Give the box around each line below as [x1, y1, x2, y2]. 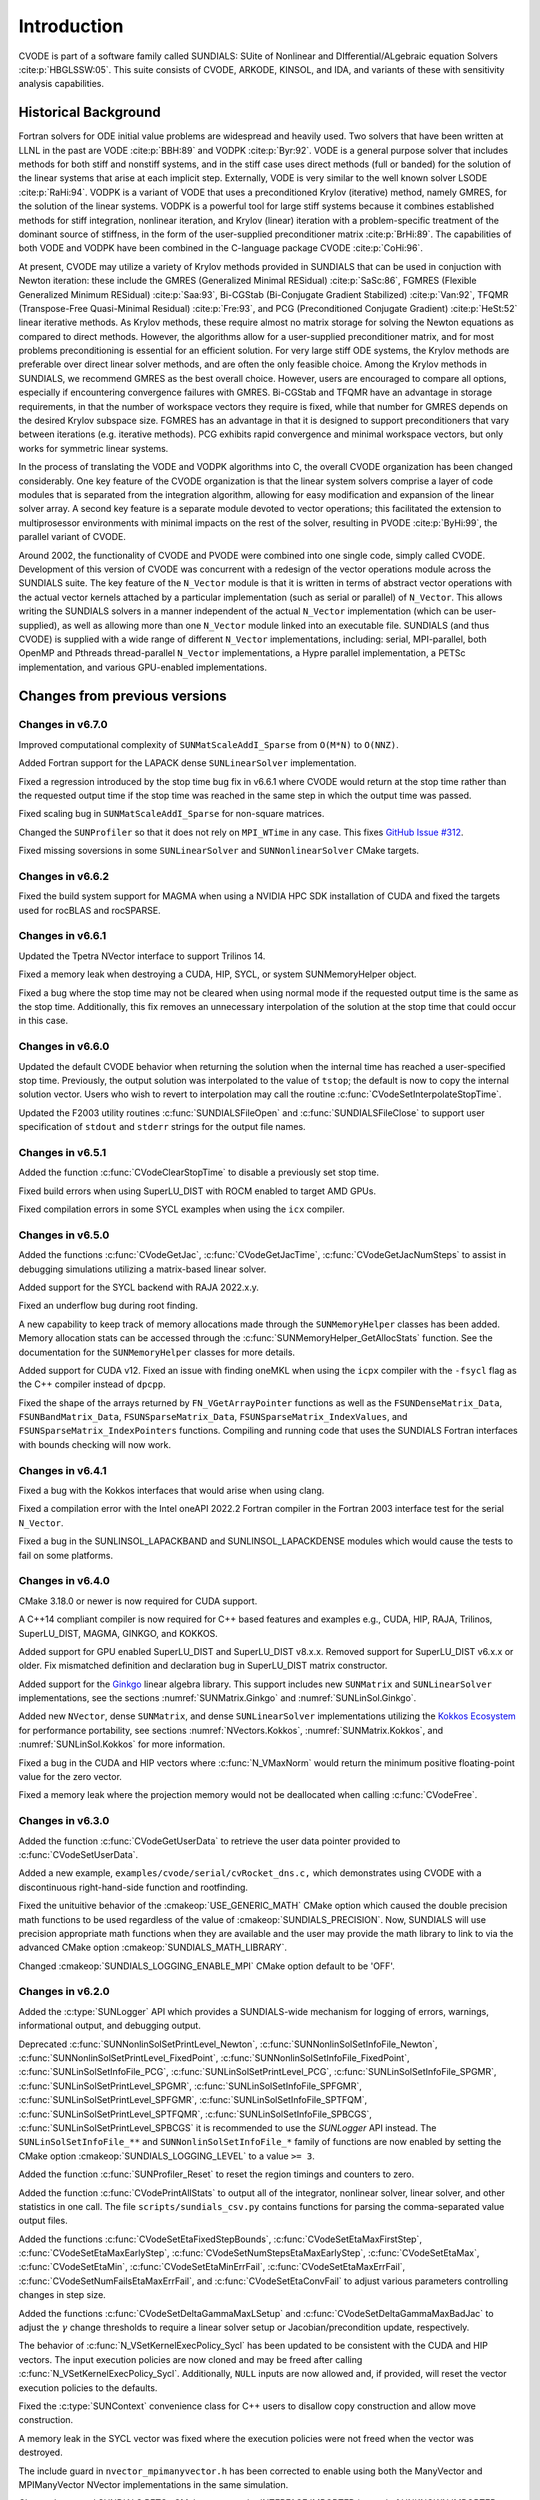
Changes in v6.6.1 [18, 929, 107, 943]
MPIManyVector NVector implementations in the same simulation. [18, 2478, 289, 2490]
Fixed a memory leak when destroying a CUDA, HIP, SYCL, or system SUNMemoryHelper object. [18, 968, 417, 980]
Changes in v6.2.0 [18, 1985, 110, 1999]
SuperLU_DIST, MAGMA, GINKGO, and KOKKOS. [18, 1627, 219, 1639]
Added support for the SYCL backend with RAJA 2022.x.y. [18, 1281, 260, 1293]
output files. [18, 2215, 69, 2227]
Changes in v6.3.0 [18, 1814, 110, 1828]
